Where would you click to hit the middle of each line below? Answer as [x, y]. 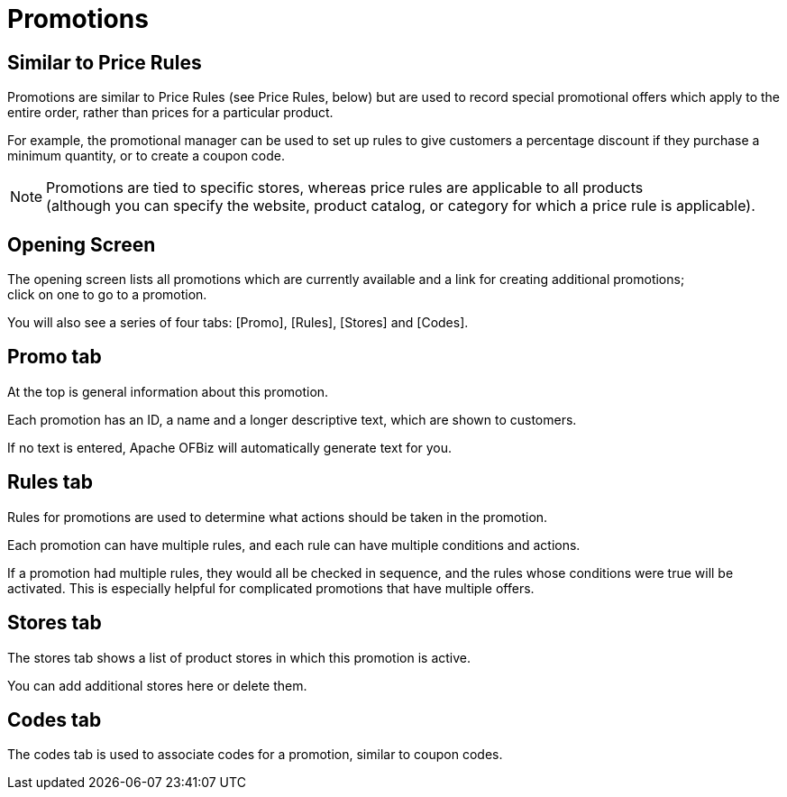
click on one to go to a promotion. [107, 295]
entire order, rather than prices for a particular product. [170, 113]
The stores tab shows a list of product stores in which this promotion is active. [239, 657]
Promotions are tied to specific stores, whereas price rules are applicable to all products [345, 188]
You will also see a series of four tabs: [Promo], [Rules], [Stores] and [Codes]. [238, 323]
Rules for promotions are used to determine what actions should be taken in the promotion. [278, 517]
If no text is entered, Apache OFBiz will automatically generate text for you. [230, 447]
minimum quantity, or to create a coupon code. [146, 156]
